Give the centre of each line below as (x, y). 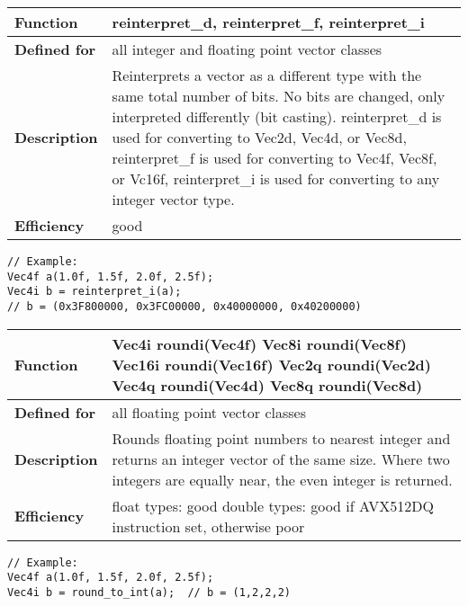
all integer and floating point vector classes (247, 49)
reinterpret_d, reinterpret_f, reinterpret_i (268, 22)
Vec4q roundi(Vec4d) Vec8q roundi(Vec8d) (267, 385)
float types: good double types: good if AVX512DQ (273, 505)
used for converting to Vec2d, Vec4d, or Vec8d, (259, 137)
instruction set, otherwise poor (208, 526)
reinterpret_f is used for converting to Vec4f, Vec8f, (274, 158)
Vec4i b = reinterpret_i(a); (94, 292)
